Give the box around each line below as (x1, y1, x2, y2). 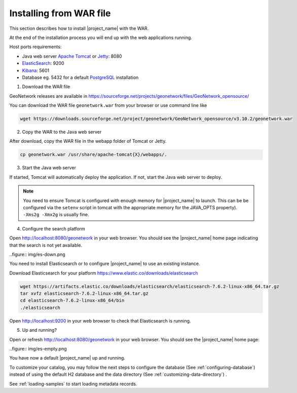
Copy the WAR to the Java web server (22, 129, 102, 135)
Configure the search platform (22, 225, 86, 231)
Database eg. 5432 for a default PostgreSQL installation (22, 74, 139, 81)
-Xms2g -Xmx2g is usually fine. (23, 212, 89, 218)
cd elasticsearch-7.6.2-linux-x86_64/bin (20, 298, 125, 303)
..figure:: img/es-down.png (9, 251, 65, 257)
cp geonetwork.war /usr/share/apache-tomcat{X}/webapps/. (20, 152, 167, 158)
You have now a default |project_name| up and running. (9, 355, 125, 361)
